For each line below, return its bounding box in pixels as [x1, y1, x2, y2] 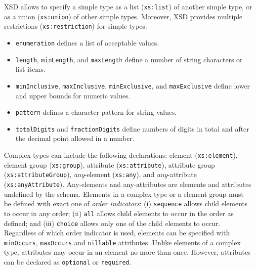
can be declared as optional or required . [4, 257, 131, 267]
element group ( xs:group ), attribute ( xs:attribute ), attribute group [4, 159, 215, 170]
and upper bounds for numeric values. [15, 90, 130, 100]
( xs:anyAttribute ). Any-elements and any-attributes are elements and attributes [4, 179, 252, 189]
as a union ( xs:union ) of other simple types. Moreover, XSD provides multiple [4, 11, 243, 21]
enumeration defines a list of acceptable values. [15, 37, 159, 47]
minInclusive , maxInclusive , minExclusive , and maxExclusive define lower [15, 80, 250, 90]
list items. [15, 64, 45, 74]
